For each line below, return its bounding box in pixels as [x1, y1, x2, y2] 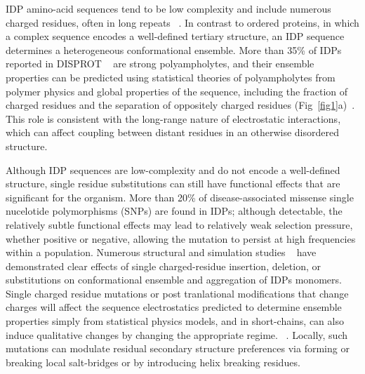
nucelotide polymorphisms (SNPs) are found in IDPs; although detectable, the [6, 203, 343, 218]
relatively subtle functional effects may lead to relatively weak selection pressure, [6, 217, 353, 232]
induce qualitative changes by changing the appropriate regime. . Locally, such [6, 327, 347, 342]
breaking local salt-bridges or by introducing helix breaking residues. [6, 354, 300, 369]
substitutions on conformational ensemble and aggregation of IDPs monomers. [6, 272, 342, 287]
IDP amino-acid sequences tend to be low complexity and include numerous [6, 1, 331, 15]
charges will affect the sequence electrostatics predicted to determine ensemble [6, 300, 342, 314]
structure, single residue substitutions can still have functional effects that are [6, 176, 340, 191]
